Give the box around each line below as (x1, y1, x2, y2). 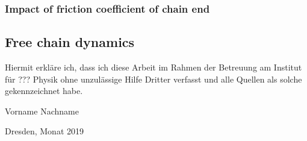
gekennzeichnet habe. (5, 84, 83, 97)
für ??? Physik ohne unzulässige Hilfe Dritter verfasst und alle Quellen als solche (5, 72, 302, 85)
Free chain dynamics (5, 33, 135, 51)
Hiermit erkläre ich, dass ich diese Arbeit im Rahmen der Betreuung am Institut (5, 61, 302, 74)
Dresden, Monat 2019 (5, 125, 84, 137)
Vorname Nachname (5, 104, 79, 117)
